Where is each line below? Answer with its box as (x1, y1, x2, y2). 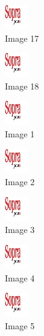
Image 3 (5, 223, 35, 236)
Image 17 (5, 31, 39, 44)
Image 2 (5, 175, 35, 188)
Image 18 (5, 79, 39, 92)
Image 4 (5, 271, 35, 284)
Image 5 (5, 319, 35, 332)
